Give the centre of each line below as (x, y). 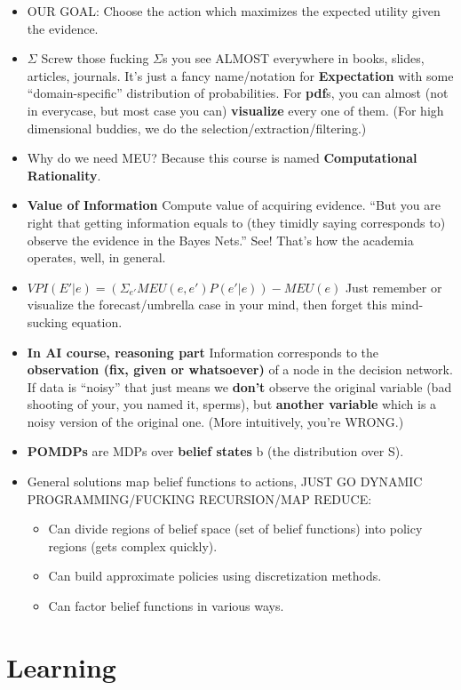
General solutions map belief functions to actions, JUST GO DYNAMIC (225, 481)
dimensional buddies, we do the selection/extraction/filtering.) (197, 128)
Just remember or (393, 287)
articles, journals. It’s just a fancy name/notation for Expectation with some (240, 75)
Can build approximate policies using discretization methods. (215, 576)
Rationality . (64, 175)
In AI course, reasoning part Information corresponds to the (203, 352)
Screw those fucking (95, 58)
